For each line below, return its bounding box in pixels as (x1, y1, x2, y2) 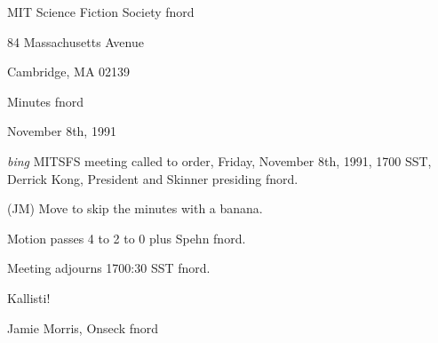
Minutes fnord (7, 92, 84, 110)
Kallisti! (7, 288, 51, 307)
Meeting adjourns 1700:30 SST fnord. (7, 259, 211, 277)
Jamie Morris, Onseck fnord (7, 318, 159, 337)
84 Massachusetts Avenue (7, 32, 144, 51)
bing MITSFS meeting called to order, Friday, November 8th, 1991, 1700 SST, (7, 151, 432, 170)
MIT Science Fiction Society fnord (7, 3, 195, 20)
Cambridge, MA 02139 (7, 62, 131, 81)
